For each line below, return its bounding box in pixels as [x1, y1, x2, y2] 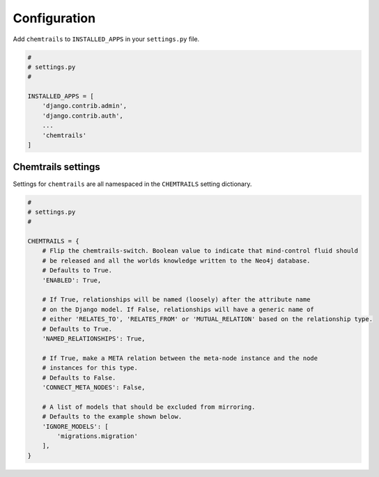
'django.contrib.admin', [42, 102, 127, 110]
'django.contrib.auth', [42, 111, 123, 120]
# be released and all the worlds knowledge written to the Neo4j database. [42, 256, 311, 265]
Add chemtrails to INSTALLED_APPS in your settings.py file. [13, 35, 200, 43]
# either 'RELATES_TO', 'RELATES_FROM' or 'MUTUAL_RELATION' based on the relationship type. [42, 315, 373, 323]
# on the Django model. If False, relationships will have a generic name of [42, 305, 315, 313]
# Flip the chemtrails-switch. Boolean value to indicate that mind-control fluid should [42, 247, 359, 255]
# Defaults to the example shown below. [42, 413, 183, 421]
